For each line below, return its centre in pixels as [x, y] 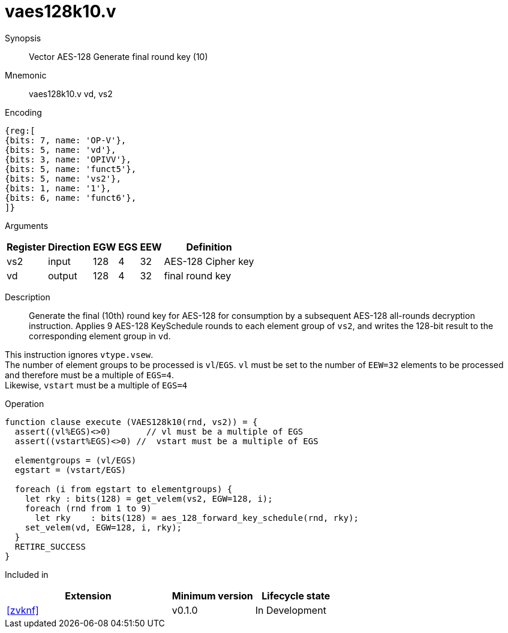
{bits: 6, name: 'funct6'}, [71, 198]
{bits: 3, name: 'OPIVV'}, [68, 159]
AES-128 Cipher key [209, 261]
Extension [88, 596]
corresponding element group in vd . [100, 336]
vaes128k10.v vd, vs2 [71, 94]
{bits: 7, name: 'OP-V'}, [66, 140]
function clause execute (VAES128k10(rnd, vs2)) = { [131, 422]
